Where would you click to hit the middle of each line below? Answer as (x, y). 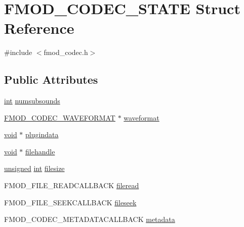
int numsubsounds (32, 101)
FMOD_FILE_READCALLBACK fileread (72, 185)
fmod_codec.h (66, 52)
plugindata (42, 134)
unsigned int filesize (34, 168)
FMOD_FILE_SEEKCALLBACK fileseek (70, 202)
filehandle (40, 151)
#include (18, 52)
